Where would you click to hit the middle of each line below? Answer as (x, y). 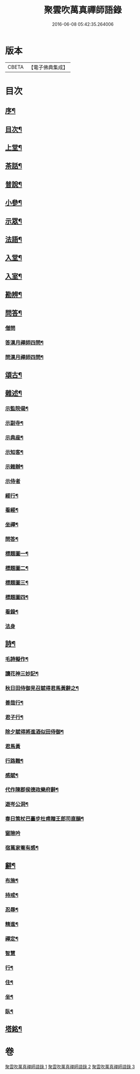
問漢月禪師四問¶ (24, 357)
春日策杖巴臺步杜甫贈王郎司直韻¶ (45, 819)
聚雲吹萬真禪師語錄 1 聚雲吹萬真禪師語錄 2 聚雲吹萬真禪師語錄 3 (70, 1067)
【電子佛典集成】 (48, 67)
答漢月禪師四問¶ (24, 343)
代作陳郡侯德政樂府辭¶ (32, 790)
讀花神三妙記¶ (22, 674)
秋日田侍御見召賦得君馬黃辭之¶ (42, 688)
